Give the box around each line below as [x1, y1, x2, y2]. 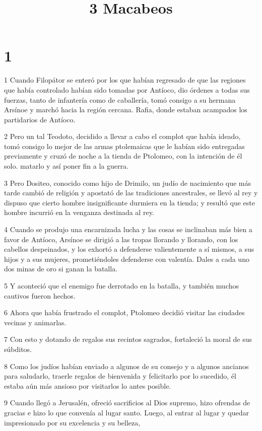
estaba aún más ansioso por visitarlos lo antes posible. [4, 380, 171, 391]
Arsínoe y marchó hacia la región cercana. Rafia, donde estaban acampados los [4, 104, 247, 115]
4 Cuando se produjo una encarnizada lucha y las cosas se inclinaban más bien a [4, 224, 252, 235]
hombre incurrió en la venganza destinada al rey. [4, 207, 154, 218]
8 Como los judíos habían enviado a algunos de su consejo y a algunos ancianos [4, 361, 249, 371]
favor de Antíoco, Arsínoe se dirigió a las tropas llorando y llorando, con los [4, 234, 238, 244]
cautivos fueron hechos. [4, 290, 76, 301]
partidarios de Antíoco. [4, 114, 76, 124]
